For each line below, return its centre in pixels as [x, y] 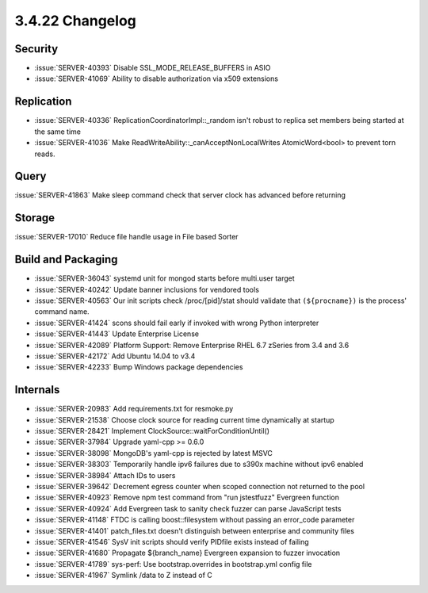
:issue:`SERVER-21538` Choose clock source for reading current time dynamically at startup [184, 419]
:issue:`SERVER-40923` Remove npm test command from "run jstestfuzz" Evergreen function [187, 497]
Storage [35, 218]
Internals [37, 390]
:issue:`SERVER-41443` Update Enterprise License [117, 334]
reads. [45, 154]
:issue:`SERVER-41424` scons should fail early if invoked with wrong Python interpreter [177, 323]
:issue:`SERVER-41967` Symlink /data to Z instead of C [124, 576]
